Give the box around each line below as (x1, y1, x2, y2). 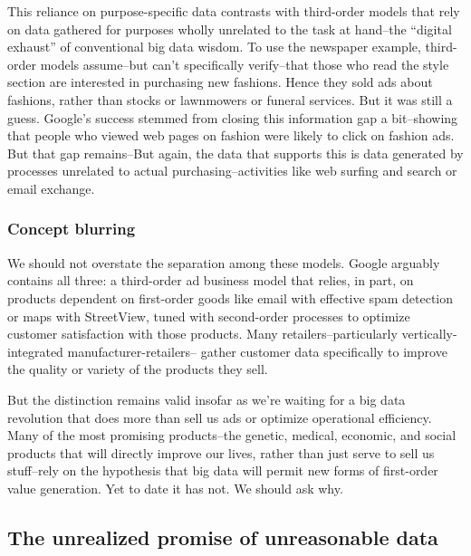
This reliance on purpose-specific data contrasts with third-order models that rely (7, 2, 460, 20)
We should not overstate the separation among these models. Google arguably (7, 253, 440, 272)
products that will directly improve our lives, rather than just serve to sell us (7, 443, 435, 462)
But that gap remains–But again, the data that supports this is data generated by (7, 143, 464, 162)
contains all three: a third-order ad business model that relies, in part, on (7, 271, 414, 290)
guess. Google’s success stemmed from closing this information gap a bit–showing (7, 108, 458, 127)
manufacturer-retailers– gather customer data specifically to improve (67, 341, 447, 360)
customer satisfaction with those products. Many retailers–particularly (7, 324, 398, 343)
